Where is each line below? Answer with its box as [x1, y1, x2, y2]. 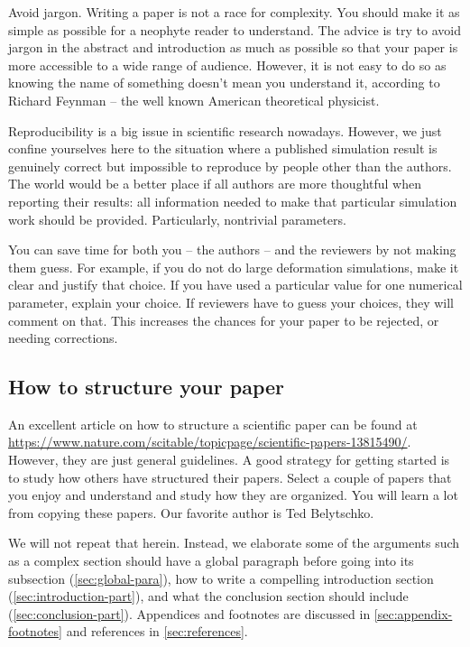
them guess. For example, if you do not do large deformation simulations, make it [8, 257, 459, 276]
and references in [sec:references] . [66, 622, 248, 641]
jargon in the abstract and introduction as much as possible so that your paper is [8, 38, 458, 57]
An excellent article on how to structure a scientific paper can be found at [8, 414, 418, 433]
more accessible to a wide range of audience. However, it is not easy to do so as [8, 55, 447, 74]
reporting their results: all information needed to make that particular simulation [8, 191, 457, 210]
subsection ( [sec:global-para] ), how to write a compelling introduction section [8, 568, 434, 587]
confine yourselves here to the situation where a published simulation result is [8, 139, 438, 158]
